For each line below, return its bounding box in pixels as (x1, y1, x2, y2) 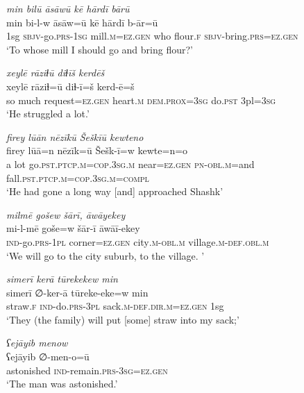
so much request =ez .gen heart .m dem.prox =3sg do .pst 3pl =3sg (6, 92, 276, 107)
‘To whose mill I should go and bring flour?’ (6, 42, 193, 56)
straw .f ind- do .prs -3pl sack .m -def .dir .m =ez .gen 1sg (6, 299, 224, 313)
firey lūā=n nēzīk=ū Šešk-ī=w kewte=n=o (6, 143, 188, 158)
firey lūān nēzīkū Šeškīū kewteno (6, 129, 144, 144)
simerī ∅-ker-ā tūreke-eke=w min (6, 285, 149, 299)
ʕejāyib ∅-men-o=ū (6, 349, 90, 364)
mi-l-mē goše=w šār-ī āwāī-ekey (6, 221, 140, 235)
